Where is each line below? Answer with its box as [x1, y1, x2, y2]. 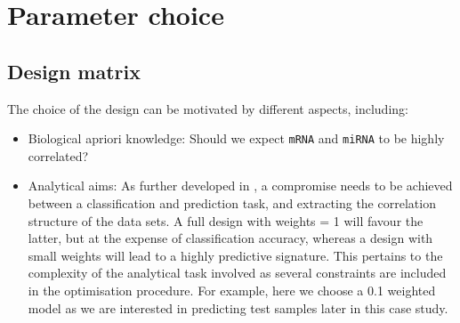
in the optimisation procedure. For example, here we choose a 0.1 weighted [28, 280, 436, 299]
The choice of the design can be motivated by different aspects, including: [7, 99, 408, 117]
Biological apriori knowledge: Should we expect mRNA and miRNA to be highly [28, 129, 445, 148]
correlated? [28, 146, 89, 165]
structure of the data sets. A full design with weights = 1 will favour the [28, 211, 424, 230]
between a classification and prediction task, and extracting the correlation [28, 194, 436, 213]
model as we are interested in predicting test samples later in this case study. [28, 298, 448, 317]
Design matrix [7, 57, 141, 85]
